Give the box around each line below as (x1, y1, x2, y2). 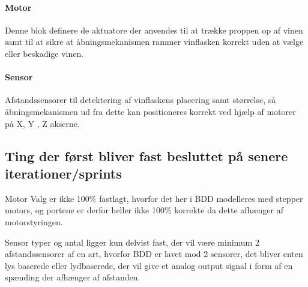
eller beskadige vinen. (5, 47, 84, 59)
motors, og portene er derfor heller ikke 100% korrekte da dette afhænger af (5, 204, 283, 216)
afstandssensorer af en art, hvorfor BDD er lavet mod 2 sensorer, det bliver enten (5, 247, 303, 260)
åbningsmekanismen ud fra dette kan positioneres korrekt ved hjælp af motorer (5, 105, 296, 117)
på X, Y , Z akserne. (5, 117, 80, 129)
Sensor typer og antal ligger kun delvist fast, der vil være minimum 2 (5, 235, 259, 248)
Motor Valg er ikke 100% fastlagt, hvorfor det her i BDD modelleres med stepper (5, 192, 303, 204)
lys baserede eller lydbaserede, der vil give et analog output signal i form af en (5, 259, 293, 271)
